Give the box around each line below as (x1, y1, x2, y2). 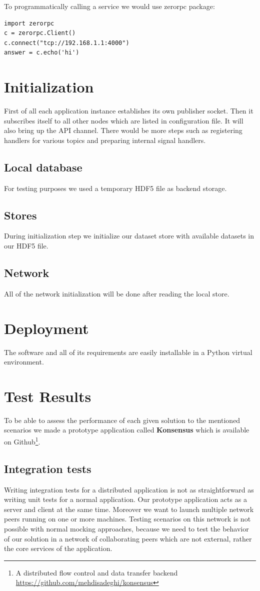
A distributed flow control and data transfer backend (15, 567, 178, 577)
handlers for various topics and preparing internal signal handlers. (4, 134, 206, 145)
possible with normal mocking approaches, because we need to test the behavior (4, 523, 249, 533)
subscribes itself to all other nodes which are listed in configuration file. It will (4, 115, 243, 125)
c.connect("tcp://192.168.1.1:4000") (4, 39, 129, 46)
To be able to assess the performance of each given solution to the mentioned (4, 414, 240, 425)
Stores (4, 207, 37, 222)
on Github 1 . (4, 435, 40, 446)
